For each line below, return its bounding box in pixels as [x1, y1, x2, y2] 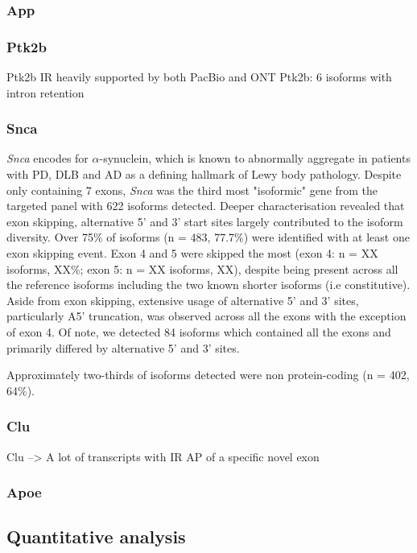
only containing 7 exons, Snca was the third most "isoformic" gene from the [6, 181, 378, 198]
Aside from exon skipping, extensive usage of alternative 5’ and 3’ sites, [6, 291, 359, 308]
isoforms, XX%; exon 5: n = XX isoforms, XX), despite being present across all [6, 260, 398, 277]
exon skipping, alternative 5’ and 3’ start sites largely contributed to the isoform [6, 213, 403, 229]
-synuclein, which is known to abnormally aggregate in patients [99, 150, 411, 167]
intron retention [6, 84, 85, 101]
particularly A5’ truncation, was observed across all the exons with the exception [6, 307, 407, 324]
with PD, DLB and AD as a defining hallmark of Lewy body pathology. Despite [6, 166, 402, 183]
